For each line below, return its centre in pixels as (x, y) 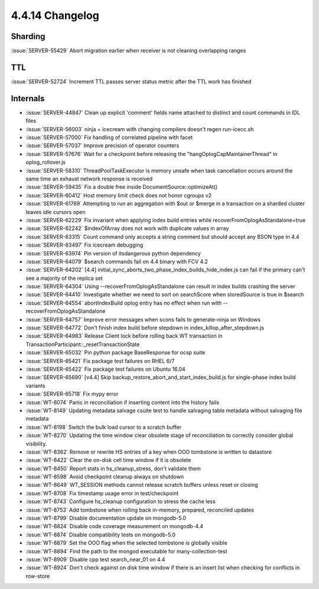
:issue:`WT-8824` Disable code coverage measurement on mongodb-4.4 (115, 526)
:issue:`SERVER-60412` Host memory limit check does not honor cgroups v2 (119, 195)
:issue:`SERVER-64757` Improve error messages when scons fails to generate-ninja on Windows (143, 319)
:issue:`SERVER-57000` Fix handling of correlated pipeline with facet (109, 137)
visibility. (36, 444)
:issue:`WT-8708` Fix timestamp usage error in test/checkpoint (102, 493)
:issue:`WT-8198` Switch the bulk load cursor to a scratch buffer (104, 427)
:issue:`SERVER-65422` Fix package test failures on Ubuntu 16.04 (105, 369)
